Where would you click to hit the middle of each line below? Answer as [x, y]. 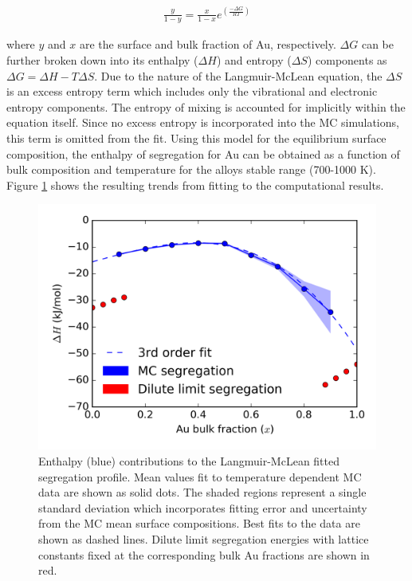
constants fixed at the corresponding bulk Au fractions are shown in [204, 554]
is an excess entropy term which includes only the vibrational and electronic [192, 91]
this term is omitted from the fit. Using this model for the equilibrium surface [196, 137]
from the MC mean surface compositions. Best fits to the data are [199, 523]
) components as [347, 59]
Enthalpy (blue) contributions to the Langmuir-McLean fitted [189, 460]
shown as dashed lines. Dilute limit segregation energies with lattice [204, 538]
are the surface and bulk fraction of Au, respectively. [208, 44]
